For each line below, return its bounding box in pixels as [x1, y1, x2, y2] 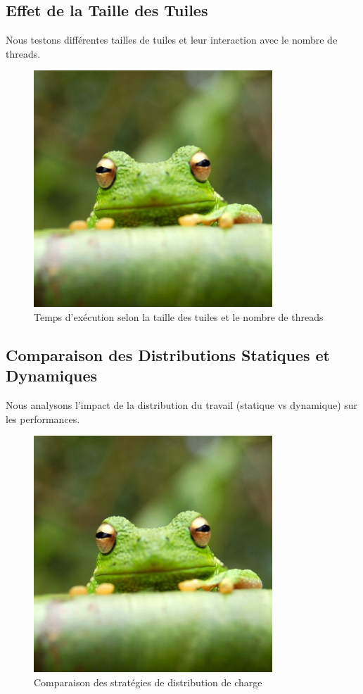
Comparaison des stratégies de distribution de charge [34, 674, 262, 689]
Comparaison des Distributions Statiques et [6, 343, 331, 365]
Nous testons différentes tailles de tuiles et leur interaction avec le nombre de [6, 32, 338, 47]
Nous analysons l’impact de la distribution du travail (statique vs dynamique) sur [6, 398, 358, 412]
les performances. [6, 411, 80, 426]
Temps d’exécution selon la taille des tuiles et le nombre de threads [34, 309, 324, 324]
